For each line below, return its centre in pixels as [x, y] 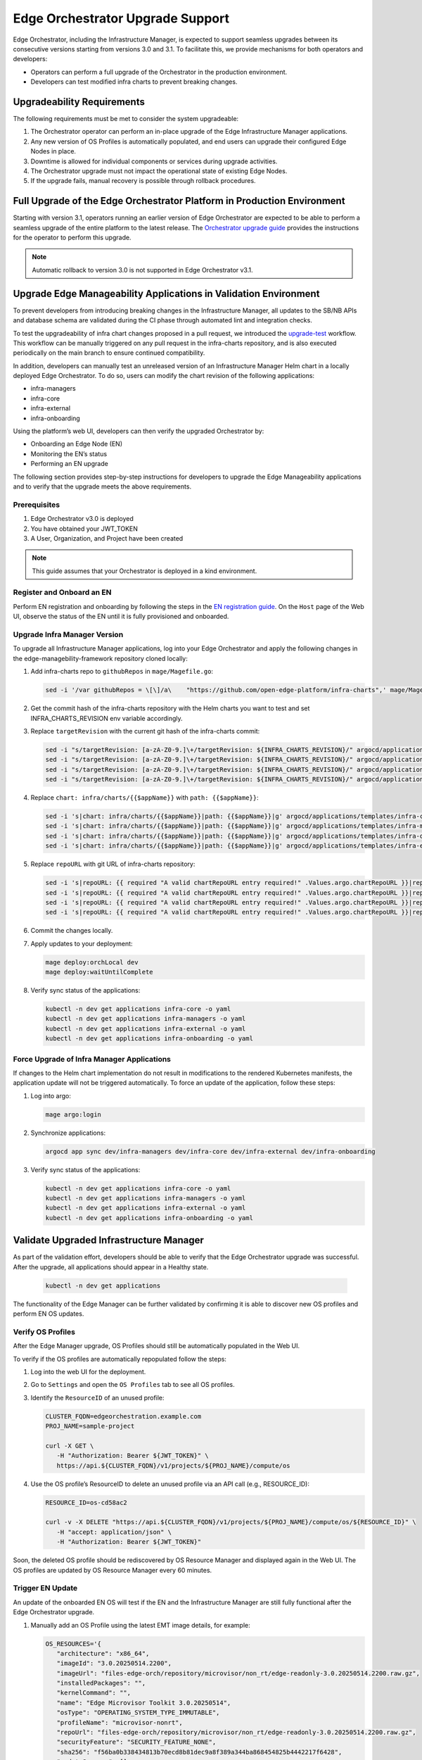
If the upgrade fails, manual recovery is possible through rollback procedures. [143, 181]
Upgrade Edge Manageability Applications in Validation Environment [166, 293]
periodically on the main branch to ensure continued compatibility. [109, 353]
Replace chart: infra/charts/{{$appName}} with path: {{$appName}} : [145, 798]
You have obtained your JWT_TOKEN [84, 529]
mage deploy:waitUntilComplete [100, 972]
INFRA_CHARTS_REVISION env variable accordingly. [107, 718]
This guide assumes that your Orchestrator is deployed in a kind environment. [145, 571]
